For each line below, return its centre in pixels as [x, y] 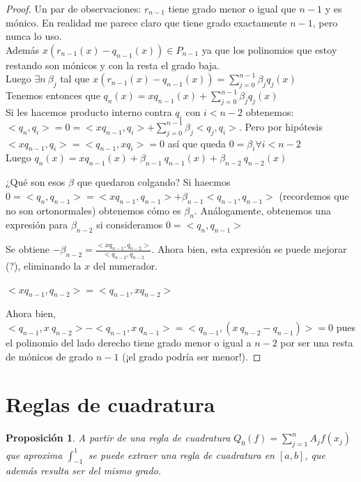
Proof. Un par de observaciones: [74, 8]
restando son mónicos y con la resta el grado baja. [113, 65]
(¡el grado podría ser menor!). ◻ [192, 356]
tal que [75, 79]
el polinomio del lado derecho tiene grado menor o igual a [129, 342]
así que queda [197, 143]
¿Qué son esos [36, 182]
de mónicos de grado [49, 356]
